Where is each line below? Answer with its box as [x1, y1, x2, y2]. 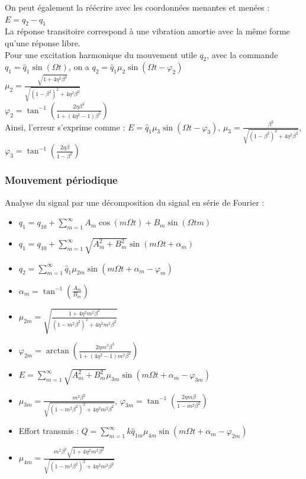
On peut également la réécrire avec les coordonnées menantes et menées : [5, 1, 270, 13]
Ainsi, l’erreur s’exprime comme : [5, 120, 125, 133]
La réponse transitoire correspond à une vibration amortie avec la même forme [5, 25, 290, 37]
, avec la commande [207, 48, 278, 60]
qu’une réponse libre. [5, 36, 80, 49]
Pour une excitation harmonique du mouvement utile [5, 48, 197, 60]
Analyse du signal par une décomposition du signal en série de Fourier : [5, 196, 265, 208]
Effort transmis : [18, 424, 79, 437]
